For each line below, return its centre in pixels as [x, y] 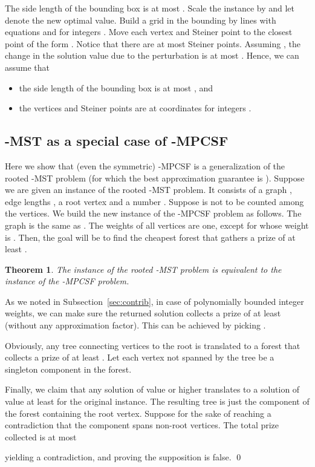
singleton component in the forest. [68, 369]
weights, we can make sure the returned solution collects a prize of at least [143, 313]
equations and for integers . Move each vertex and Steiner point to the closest [149, 32]
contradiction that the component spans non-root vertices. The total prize [142, 425]
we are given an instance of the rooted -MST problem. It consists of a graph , [148, 190]
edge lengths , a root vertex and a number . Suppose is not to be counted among [154, 201]
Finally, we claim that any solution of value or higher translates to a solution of [152, 389]
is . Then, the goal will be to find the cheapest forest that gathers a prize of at [150, 237]
